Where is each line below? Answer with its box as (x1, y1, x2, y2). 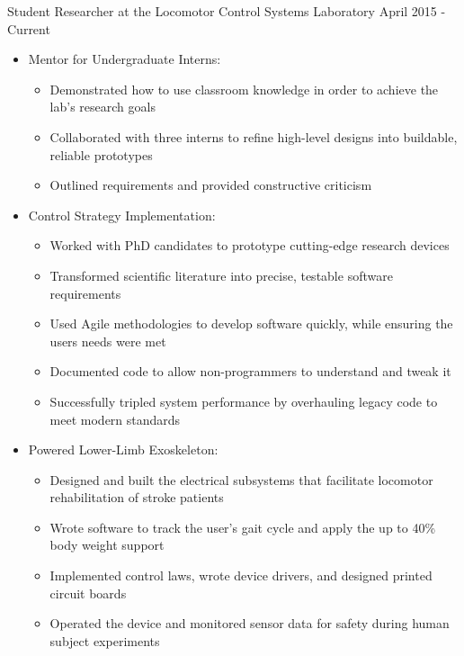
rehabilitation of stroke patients (49, 488, 224, 507)
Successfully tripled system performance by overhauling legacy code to (49, 391, 438, 410)
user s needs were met (49, 331, 166, 350)
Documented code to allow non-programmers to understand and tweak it (49, 362, 451, 381)
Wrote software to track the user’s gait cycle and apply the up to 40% (49, 517, 436, 536)
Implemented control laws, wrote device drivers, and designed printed (49, 566, 433, 585)
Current (7, 19, 50, 38)
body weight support (49, 535, 165, 554)
